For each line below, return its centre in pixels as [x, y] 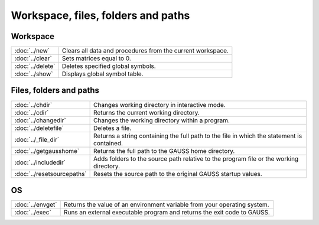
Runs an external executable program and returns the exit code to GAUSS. [167, 213]
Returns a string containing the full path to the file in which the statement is [198, 136]
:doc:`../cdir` [32, 112]
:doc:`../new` [32, 51]
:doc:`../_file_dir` [37, 139]
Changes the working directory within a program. [162, 120]
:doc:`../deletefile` [39, 128]
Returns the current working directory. [147, 112]
